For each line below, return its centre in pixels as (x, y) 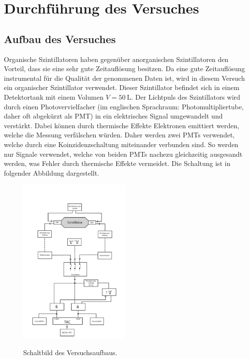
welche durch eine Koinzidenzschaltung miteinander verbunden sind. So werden (121, 144)
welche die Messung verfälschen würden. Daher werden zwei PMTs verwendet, (119, 135)
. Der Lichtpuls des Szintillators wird (186, 97)
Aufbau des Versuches (60, 38)
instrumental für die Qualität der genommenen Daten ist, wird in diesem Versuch (124, 78)
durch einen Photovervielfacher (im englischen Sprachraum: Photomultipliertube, (124, 106)
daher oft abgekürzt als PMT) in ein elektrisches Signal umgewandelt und (113, 116)
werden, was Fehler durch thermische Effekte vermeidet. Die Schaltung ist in (117, 163)
